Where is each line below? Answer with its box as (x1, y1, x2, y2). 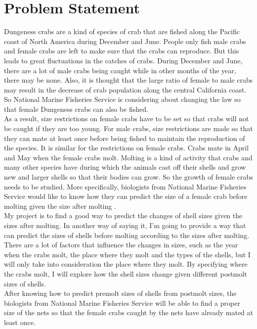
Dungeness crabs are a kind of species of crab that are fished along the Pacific (4, 26, 240, 37)
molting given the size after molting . (4, 200, 116, 211)
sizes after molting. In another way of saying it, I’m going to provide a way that (4, 220, 246, 230)
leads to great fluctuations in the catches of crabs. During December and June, (4, 55, 243, 65)
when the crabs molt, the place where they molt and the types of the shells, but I (4, 249, 251, 259)
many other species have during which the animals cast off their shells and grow (4, 162, 246, 172)
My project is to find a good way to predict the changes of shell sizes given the (4, 210, 243, 221)
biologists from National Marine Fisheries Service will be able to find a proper (4, 297, 240, 308)
